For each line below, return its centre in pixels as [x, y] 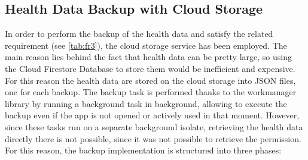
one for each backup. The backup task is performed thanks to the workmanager [151, 92]
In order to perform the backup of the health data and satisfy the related [139, 34]
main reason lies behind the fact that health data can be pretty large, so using [148, 57]
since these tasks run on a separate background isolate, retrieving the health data [154, 126]
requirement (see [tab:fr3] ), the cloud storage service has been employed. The [146, 45]
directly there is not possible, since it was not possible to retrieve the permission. [153, 138]
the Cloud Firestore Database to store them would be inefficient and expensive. [150, 68]
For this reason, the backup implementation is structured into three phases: [143, 150]
